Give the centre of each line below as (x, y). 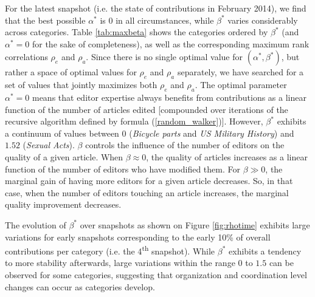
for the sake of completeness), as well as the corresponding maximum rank (171, 43)
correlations (26, 57)
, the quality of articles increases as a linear (227, 156)
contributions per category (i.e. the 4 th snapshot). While (110, 250)
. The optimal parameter (241, 85)
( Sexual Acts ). (49, 145)
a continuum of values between (62, 133)
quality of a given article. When (64, 156)
